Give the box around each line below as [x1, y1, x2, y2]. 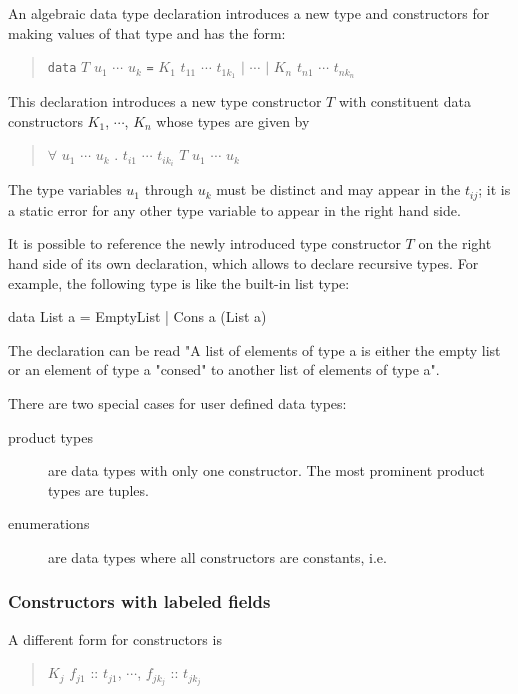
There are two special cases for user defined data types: [8, 392, 347, 413]
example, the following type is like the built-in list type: [8, 272, 350, 293]
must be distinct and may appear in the [216, 179, 461, 200]
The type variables [8, 179, 122, 200]
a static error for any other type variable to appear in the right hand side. [8, 199, 461, 220]
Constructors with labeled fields [8, 589, 271, 614]
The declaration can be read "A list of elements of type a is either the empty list [8, 339, 501, 360]
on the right [418, 233, 492, 254]
